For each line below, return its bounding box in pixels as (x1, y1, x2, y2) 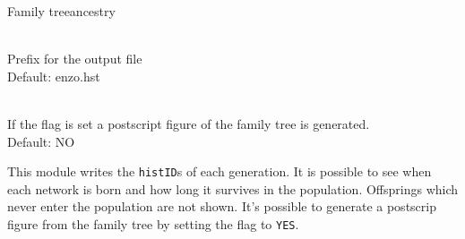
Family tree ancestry (7, 2, 116, 20)
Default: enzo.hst (7, 66, 100, 85)
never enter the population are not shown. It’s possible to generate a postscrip (7, 197, 436, 216)
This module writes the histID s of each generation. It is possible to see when (7, 162, 432, 181)
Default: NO (7, 132, 75, 150)
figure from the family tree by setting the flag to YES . (7, 215, 299, 233)
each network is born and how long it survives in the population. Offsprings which (7, 179, 459, 198)
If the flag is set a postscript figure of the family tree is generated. (7, 114, 370, 132)
